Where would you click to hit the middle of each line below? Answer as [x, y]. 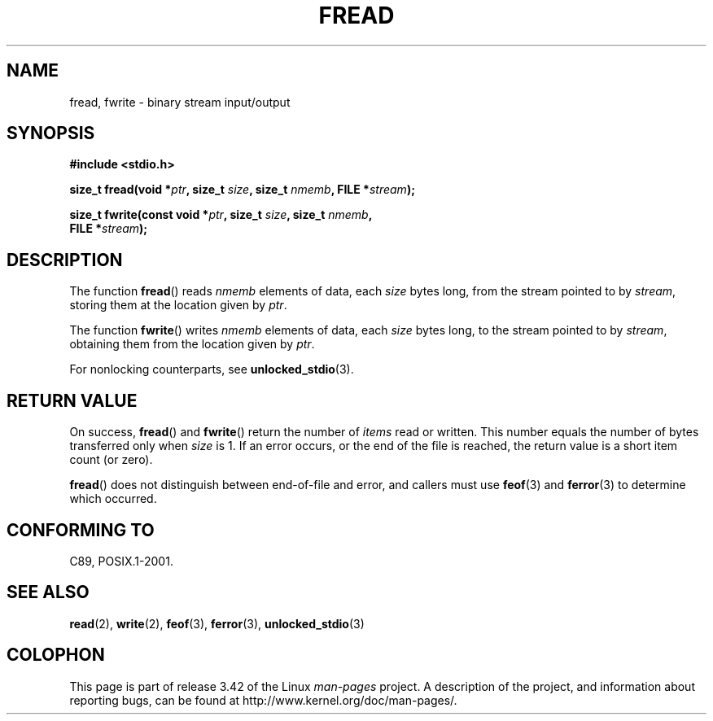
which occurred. [113, 499]
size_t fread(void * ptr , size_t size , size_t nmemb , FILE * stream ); [242, 190]
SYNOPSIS [51, 133]
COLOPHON [56, 655]
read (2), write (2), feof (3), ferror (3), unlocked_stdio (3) [217, 623]
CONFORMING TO [81, 530]
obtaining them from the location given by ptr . [192, 344]
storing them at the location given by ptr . [178, 305]
